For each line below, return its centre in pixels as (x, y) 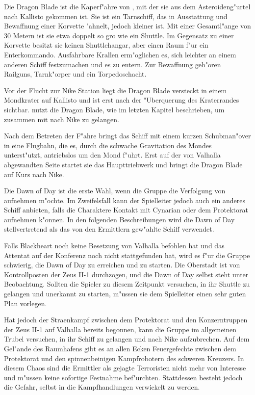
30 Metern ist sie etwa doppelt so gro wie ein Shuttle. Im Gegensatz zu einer (119, 35)
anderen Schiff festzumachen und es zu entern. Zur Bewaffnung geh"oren (113, 64)
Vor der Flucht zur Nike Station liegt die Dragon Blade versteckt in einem (115, 90)
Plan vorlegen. (25, 303)
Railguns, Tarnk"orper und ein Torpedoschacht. (75, 74)
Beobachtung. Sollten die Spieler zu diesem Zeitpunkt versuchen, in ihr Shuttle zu (127, 284)
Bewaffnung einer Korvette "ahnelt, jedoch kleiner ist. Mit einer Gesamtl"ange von (127, 26)
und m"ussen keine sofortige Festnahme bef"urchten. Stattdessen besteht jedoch (123, 377)
